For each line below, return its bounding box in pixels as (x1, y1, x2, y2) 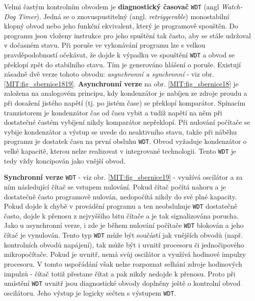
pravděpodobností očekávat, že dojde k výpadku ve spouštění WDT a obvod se (4, 50, 235, 60)
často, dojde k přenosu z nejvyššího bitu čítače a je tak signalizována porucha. (4, 210, 239, 220)
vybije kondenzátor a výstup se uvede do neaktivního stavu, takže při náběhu (4, 126, 237, 137)
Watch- (221, 1, 243, 11)
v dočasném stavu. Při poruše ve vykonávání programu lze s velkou (4, 40, 205, 50)
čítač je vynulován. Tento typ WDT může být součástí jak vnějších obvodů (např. (4, 230, 243, 240)
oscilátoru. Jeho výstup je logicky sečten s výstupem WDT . (4, 287, 176, 298)
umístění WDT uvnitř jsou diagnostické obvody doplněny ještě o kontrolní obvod (4, 278, 241, 288)
